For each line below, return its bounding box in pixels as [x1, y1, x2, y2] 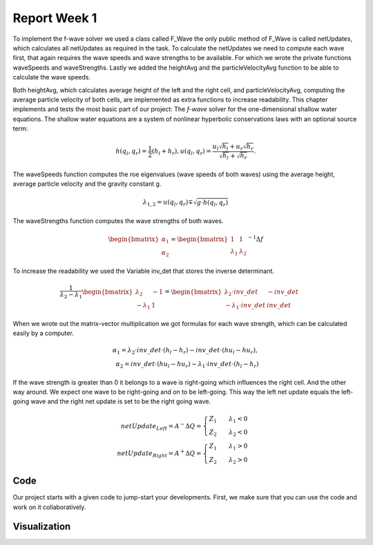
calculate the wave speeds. [12, 73, 91, 82]
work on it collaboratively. [12, 503, 86, 511]
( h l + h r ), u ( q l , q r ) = [151, 147, 212, 157]
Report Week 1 [12, 10, 97, 26]
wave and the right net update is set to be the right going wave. [30, 397, 211, 405]
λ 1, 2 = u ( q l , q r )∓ [142, 198, 193, 208]
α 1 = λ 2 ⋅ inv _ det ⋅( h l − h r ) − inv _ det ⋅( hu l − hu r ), [112, 346, 258, 356]
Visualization [12, 521, 71, 533]
